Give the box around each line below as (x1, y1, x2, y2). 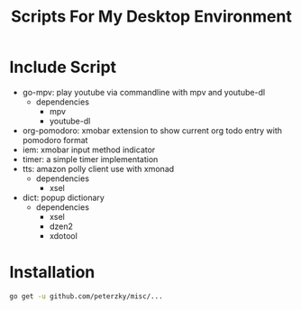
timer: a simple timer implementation (22, 153, 159, 164)
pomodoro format (22, 134, 88, 145)
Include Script (9, 57, 117, 77)
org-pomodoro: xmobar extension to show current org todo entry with (22, 124, 282, 136)
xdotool (49, 230, 78, 241)
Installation (9, 262, 96, 283)
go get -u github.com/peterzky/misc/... (9, 291, 164, 301)
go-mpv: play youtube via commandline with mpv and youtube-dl (22, 87, 266, 97)
